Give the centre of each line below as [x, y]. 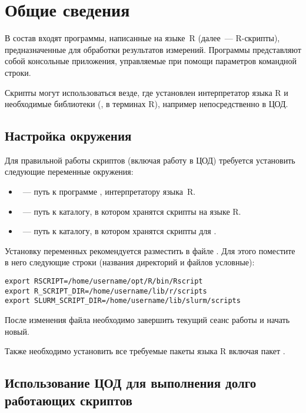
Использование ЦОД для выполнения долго [131, 383]
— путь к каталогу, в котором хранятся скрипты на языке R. [132, 211]
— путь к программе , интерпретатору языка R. [109, 191]
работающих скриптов [69, 400]
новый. [17, 331]
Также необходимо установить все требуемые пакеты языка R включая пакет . [145, 351]
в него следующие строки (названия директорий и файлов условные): [130, 262]
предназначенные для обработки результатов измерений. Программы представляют [153, 49]
